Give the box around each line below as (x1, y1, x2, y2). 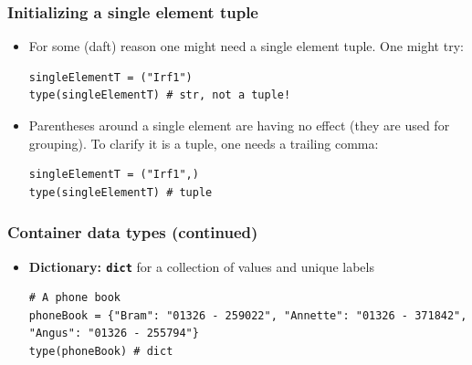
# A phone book (28, 291, 121, 305)
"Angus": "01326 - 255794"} (28, 327, 199, 340)
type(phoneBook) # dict (28, 345, 173, 359)
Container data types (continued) (7, 221, 258, 244)
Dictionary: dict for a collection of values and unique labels (28, 256, 374, 276)
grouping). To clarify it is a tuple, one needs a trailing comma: (28, 133, 379, 152)
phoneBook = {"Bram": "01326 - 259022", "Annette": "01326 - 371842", (28, 308, 467, 322)
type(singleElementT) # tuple (28, 185, 213, 199)
